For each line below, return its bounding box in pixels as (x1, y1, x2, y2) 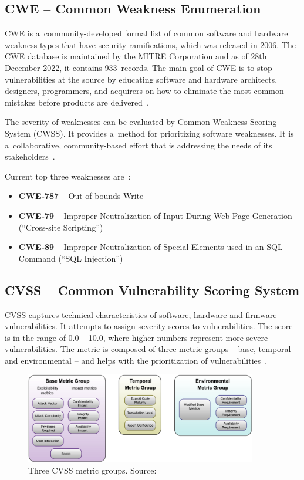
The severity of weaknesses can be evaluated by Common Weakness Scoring (5, 116, 277, 128)
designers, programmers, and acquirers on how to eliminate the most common (5, 84, 284, 97)
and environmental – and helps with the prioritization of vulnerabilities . (5, 354, 268, 366)
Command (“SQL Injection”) (18, 252, 123, 264)
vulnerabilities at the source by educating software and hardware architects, (5, 73, 278, 85)
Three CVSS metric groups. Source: (28, 464, 157, 476)
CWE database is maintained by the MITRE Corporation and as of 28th (5, 50, 267, 62)
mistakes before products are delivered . (5, 96, 149, 108)
